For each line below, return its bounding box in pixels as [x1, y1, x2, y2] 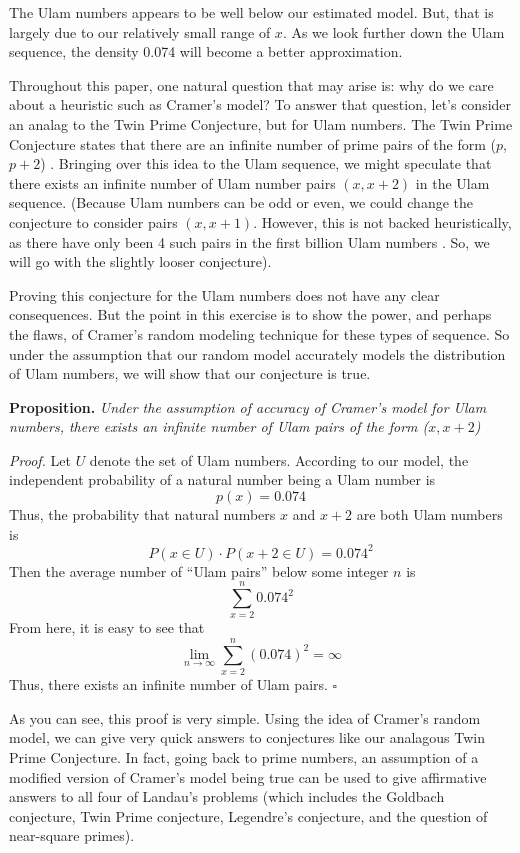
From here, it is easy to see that [9, 617, 205, 638]
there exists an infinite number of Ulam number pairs [9, 172, 336, 193]
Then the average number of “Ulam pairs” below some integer [9, 560, 389, 581]
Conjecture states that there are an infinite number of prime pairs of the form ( [9, 133, 497, 154]
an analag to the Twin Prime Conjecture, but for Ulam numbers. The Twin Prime [9, 113, 513, 134]
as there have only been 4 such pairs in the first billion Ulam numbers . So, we [9, 231, 490, 252]
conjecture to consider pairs [9, 211, 178, 232]
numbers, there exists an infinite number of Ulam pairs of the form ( [9, 416, 429, 437]
